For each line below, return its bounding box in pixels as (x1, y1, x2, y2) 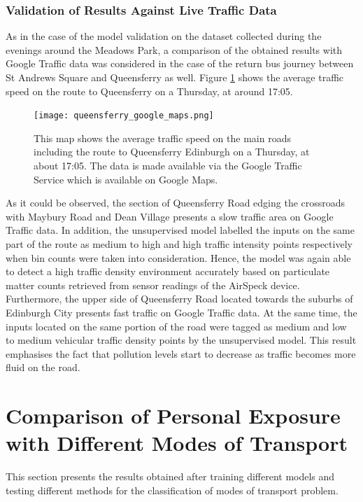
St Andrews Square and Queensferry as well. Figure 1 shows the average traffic (6, 70, 344, 84)
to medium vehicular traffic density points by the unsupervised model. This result (6, 333, 357, 347)
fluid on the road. (6, 360, 80, 375)
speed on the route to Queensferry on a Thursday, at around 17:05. (6, 83, 293, 98)
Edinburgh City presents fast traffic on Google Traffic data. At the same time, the (6, 305, 357, 319)
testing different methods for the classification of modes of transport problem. (6, 482, 339, 497)
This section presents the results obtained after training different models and (6, 469, 335, 484)
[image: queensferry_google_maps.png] (34, 111, 214, 121)
